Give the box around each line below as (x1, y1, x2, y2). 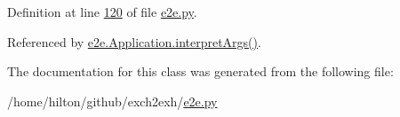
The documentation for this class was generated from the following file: (7, 62, 394, 81)
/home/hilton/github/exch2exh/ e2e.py (7, 91, 218, 110)
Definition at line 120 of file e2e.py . (7, 3, 197, 20)
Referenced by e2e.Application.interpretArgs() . (7, 32, 261, 51)
